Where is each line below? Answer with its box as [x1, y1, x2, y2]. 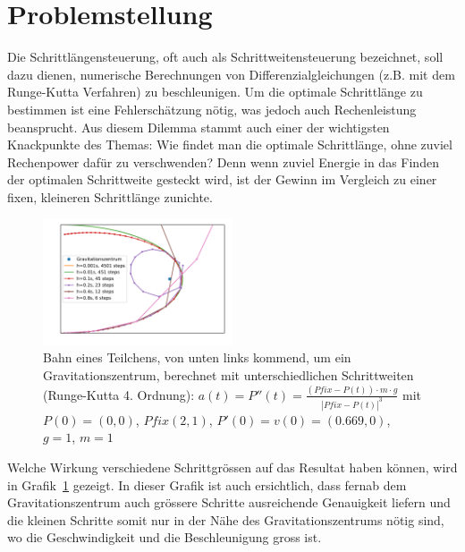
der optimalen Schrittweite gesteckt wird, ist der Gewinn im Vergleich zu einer [7, 170, 437, 189]
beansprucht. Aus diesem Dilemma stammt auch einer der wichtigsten [7, 117, 390, 136]
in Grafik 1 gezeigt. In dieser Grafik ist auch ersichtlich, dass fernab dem [7, 475, 407, 494]
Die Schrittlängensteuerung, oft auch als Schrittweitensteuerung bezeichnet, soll [7, 47, 444, 66]
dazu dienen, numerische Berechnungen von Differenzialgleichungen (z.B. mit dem [7, 64, 455, 83]
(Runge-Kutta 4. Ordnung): [43, 385, 195, 403]
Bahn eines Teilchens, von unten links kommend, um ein [43, 348, 351, 367]
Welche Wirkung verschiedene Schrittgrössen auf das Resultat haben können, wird [7, 457, 458, 476]
